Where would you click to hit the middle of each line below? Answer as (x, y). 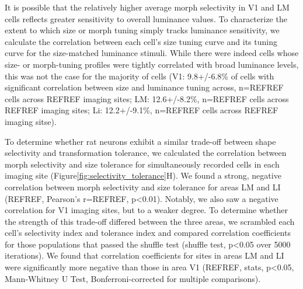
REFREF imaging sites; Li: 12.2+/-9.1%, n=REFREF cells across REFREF (142, 110)
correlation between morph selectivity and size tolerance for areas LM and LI (143, 187)
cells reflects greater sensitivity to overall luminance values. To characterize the (146, 18)
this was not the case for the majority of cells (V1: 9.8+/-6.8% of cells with (140, 76)
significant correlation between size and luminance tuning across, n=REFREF (144, 87)
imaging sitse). (31, 121)
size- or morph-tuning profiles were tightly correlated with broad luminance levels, (152, 64)
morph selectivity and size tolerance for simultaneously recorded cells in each (142, 164)
